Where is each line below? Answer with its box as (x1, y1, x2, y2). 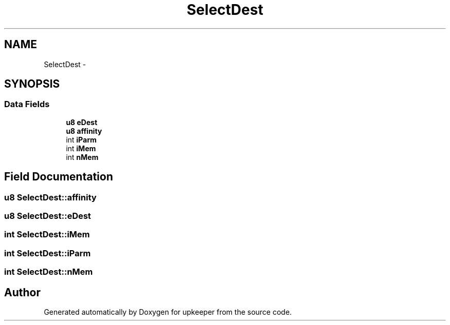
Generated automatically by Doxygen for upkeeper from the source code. (44, 308, 292, 316)
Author (4, 286, 41, 299)
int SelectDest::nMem (4, 267, 93, 277)
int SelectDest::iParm (4, 248, 91, 258)
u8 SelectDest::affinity (4, 192, 97, 202)
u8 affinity (66, 126, 102, 135)
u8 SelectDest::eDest (4, 211, 91, 221)
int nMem (66, 152, 99, 161)
